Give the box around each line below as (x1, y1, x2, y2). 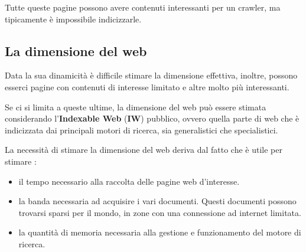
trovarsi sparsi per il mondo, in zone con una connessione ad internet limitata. (18, 206, 301, 218)
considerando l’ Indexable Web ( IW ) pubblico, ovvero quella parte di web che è (5, 112, 300, 125)
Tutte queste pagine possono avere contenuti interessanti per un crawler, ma (5, 1, 281, 13)
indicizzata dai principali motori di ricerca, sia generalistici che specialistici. (5, 123, 278, 136)
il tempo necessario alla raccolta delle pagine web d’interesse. (18, 175, 240, 187)
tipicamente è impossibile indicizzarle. (5, 12, 142, 25)
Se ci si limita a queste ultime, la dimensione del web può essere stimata (5, 100, 266, 113)
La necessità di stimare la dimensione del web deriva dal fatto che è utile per (5, 143, 282, 156)
